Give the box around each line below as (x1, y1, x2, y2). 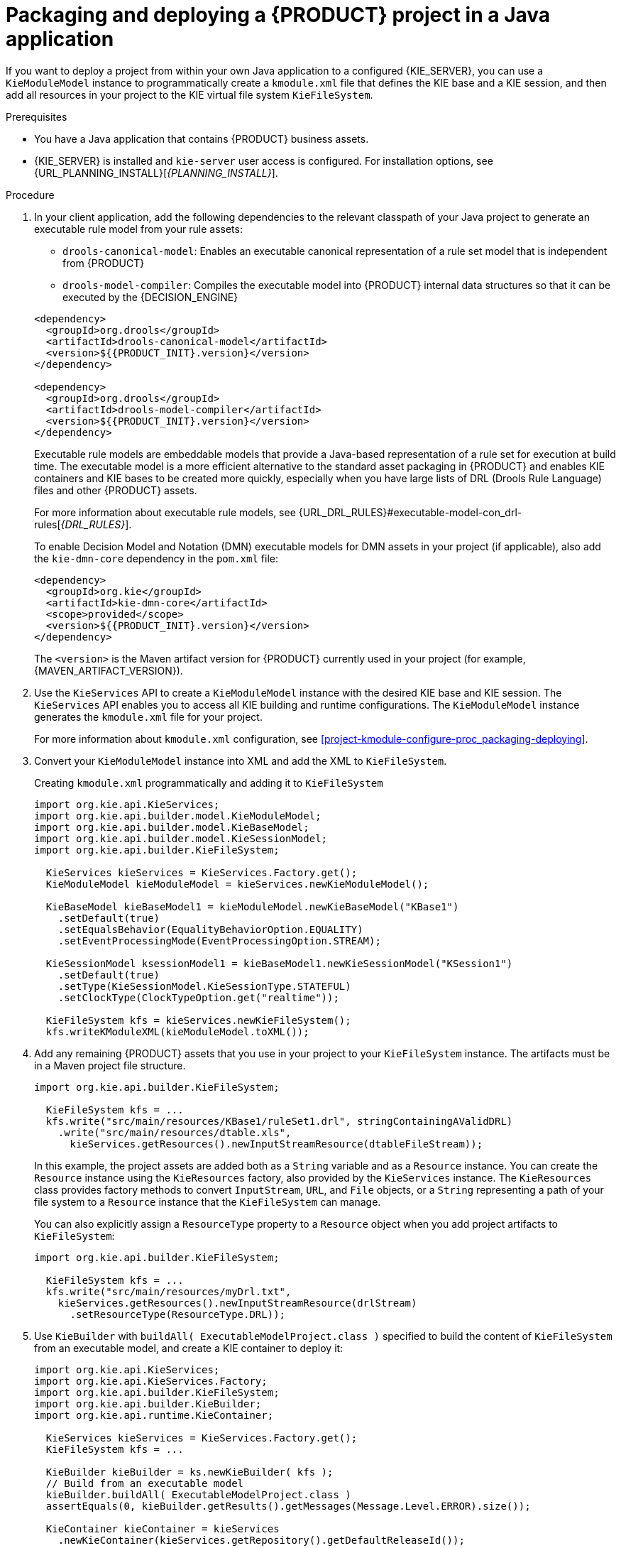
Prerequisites (6, 110, 67, 123)
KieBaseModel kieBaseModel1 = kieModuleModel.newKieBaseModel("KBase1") (45, 900, 459, 912)
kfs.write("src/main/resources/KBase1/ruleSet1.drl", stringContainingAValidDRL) (45, 1115, 513, 1127)
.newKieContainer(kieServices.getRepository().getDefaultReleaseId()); (57, 1534, 465, 1546)
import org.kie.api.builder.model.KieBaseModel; (34, 821, 309, 833)
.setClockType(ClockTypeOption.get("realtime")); (57, 991, 339, 1003)
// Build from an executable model (45, 1477, 244, 1489)
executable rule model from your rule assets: (34, 222, 243, 235)
